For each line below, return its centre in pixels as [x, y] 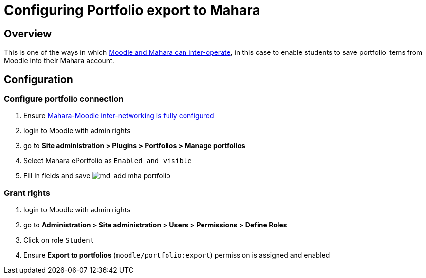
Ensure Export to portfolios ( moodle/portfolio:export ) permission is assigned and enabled [177, 255]
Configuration [38, 79]
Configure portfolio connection [64, 99]
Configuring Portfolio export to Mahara [132, 10]
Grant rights [27, 193]
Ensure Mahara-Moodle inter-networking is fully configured [119, 116]
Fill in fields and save [57, 176]
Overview [28, 34]
